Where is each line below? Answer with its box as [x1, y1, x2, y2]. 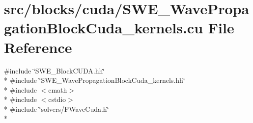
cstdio [48, 94, 66, 104]
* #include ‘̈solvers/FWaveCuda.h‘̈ [4, 103, 109, 114]
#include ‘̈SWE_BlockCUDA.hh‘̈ [4, 65, 105, 75]
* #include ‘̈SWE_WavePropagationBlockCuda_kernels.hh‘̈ [4, 75, 185, 85]
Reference [4, 37, 72, 57]
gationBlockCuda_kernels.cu [4, 18, 203, 38]
